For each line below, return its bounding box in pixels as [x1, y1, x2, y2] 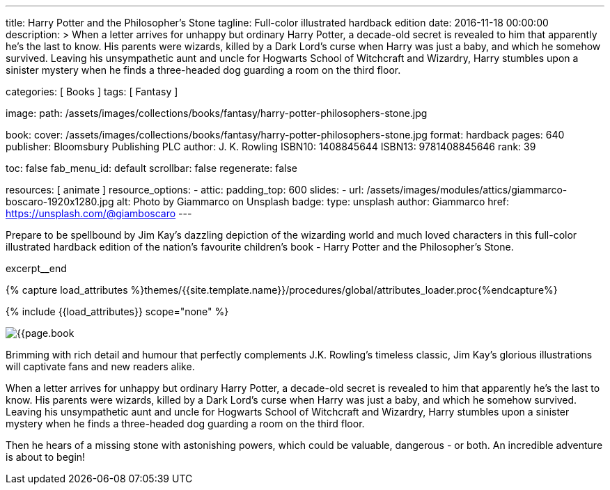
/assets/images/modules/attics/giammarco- [366, 184, 568, 196]
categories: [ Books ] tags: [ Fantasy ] [6, 86, 178, 97]
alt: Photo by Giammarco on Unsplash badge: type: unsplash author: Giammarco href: [116, 196, 510, 207]
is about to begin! [6, 451, 86, 463]
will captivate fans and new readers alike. [6, 361, 195, 372]
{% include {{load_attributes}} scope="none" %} [6, 306, 229, 317]
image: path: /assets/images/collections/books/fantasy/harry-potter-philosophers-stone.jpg [6, 107, 428, 119]
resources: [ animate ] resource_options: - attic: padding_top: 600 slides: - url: [6, 184, 364, 196]
